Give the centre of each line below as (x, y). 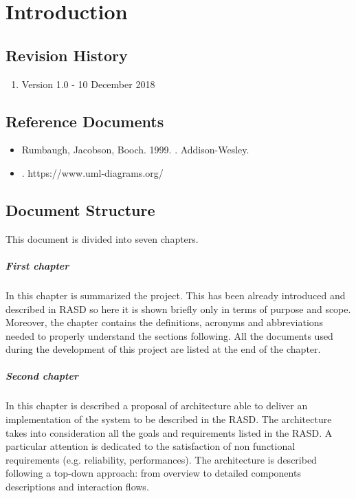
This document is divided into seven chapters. (102, 238)
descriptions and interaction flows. (77, 487)
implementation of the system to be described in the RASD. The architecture (169, 419)
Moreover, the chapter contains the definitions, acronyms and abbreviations (165, 322)
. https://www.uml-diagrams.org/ (92, 172)
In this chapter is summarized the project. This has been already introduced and (176, 295)
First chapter (37, 265)
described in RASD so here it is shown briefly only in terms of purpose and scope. (178, 308)
